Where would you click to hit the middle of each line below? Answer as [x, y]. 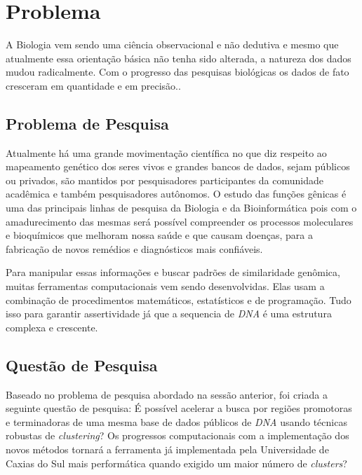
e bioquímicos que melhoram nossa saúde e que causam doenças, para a [159, 235]
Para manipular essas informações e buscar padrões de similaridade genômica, [173, 272]
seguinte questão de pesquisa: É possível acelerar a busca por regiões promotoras [179, 408]
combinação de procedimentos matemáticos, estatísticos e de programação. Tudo [179, 300]
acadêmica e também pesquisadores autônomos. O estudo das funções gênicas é [176, 194]
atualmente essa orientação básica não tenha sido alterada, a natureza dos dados [179, 58]
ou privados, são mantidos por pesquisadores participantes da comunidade [165, 180]
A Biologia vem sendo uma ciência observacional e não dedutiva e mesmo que [172, 44]
